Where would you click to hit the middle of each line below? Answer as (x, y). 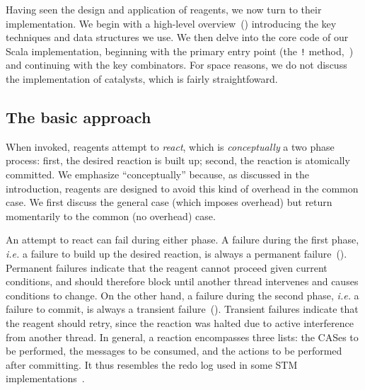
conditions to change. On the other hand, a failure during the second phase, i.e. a (182, 295)
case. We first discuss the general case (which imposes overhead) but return (169, 202)
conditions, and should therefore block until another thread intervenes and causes (182, 281)
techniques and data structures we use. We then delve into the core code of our (177, 37)
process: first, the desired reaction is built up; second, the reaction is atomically (178, 160)
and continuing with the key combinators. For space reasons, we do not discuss (176, 65)
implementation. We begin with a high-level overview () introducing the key (171, 23)
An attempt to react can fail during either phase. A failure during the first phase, (182, 240)
